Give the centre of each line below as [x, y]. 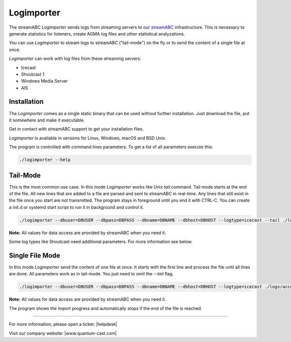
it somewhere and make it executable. [47, 120]
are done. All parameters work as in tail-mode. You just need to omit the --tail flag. [91, 274]
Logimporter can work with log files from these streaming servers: [75, 59]
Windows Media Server [44, 81]
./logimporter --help [45, 160]
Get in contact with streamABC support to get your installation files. [76, 129]
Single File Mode [35, 255]
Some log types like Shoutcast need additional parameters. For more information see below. [101, 242]
